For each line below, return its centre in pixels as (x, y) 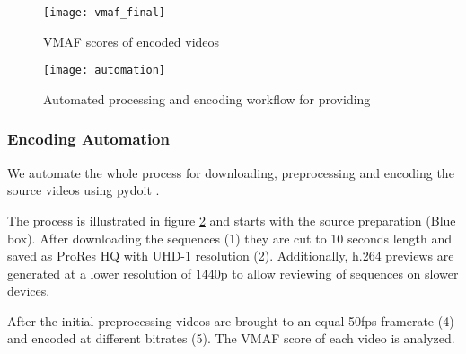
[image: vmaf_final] (105, 13)
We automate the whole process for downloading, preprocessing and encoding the (231, 172)
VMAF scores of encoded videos (132, 41)
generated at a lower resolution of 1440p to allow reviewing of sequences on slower (233, 273)
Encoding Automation (88, 139)
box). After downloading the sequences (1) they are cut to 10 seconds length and (230, 238)
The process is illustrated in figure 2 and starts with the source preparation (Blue (232, 220)
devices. (29, 291)
